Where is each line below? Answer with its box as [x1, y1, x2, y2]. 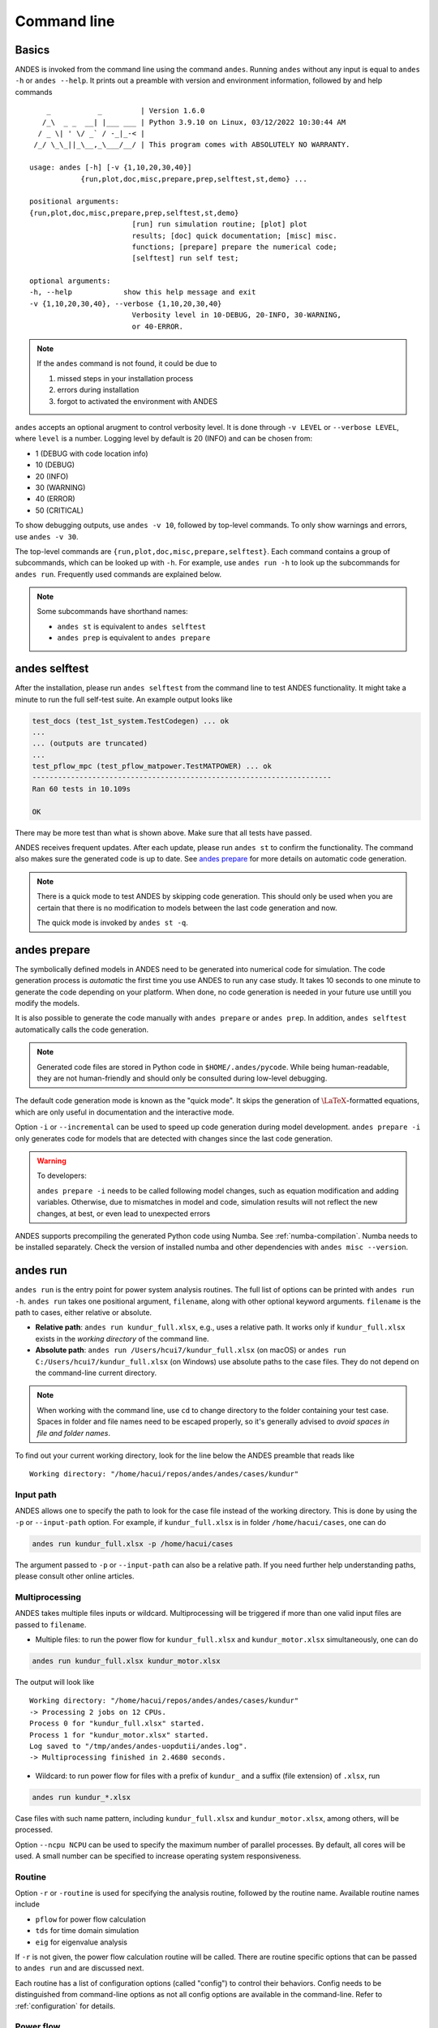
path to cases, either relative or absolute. [15, 1308, 152, 1317]
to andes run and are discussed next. [15, 1963, 144, 1973]
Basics [15, 43, 50, 57]
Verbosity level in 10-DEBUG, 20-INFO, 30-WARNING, [131, 311, 342, 320]
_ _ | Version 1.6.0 [45, 106, 205, 115]
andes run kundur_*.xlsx [32, 1793, 131, 1802]
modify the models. [15, 999, 80, 1008]
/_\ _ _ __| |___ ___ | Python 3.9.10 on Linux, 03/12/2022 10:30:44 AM [41, 118, 346, 127]
